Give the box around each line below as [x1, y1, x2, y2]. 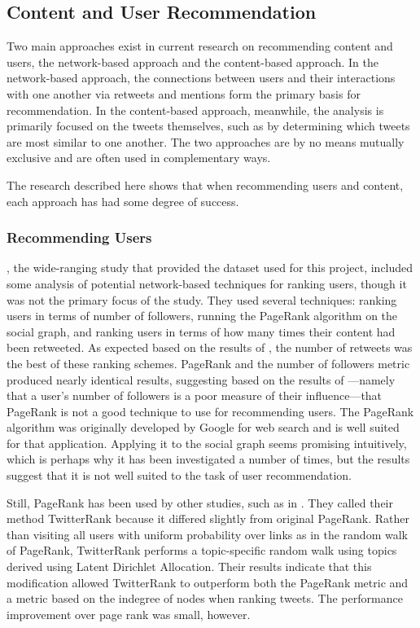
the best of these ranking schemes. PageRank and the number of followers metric [7, 354, 410, 371]
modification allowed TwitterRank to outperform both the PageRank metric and [7, 573, 409, 591]
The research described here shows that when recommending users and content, [7, 176, 404, 193]
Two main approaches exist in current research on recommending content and [7, 37, 393, 55]
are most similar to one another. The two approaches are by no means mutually [7, 133, 405, 150]
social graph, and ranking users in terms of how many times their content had [7, 323, 396, 340]
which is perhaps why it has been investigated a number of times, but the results [7, 450, 410, 468]
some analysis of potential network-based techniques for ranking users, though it [7, 274, 407, 292]
